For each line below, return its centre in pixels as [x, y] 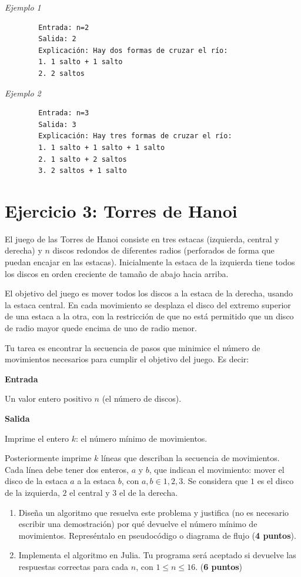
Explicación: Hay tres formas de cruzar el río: [135, 136]
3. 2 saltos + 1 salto [83, 171]
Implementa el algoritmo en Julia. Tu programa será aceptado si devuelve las [157, 555]
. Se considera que [215, 481]
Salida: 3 [57, 124]
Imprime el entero [37, 438]
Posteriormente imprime [48, 458]
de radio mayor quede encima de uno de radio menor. [101, 328]
